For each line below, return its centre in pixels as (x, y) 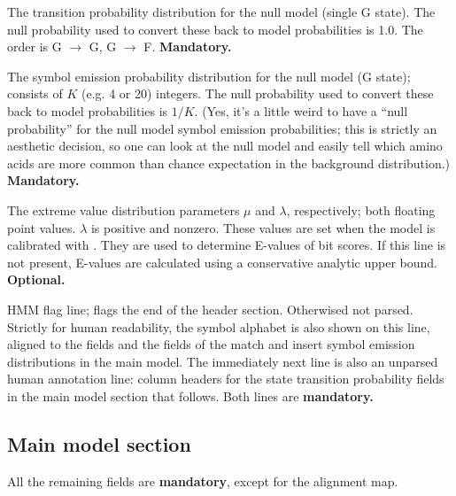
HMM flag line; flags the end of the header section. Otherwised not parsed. (210, 309)
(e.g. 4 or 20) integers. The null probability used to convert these (258, 93)
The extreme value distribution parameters (124, 209)
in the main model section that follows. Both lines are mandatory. (190, 395)
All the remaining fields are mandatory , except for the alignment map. (203, 480)
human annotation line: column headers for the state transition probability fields (226, 379)
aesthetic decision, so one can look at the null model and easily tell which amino (225, 146)
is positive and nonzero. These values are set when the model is (263, 227)
